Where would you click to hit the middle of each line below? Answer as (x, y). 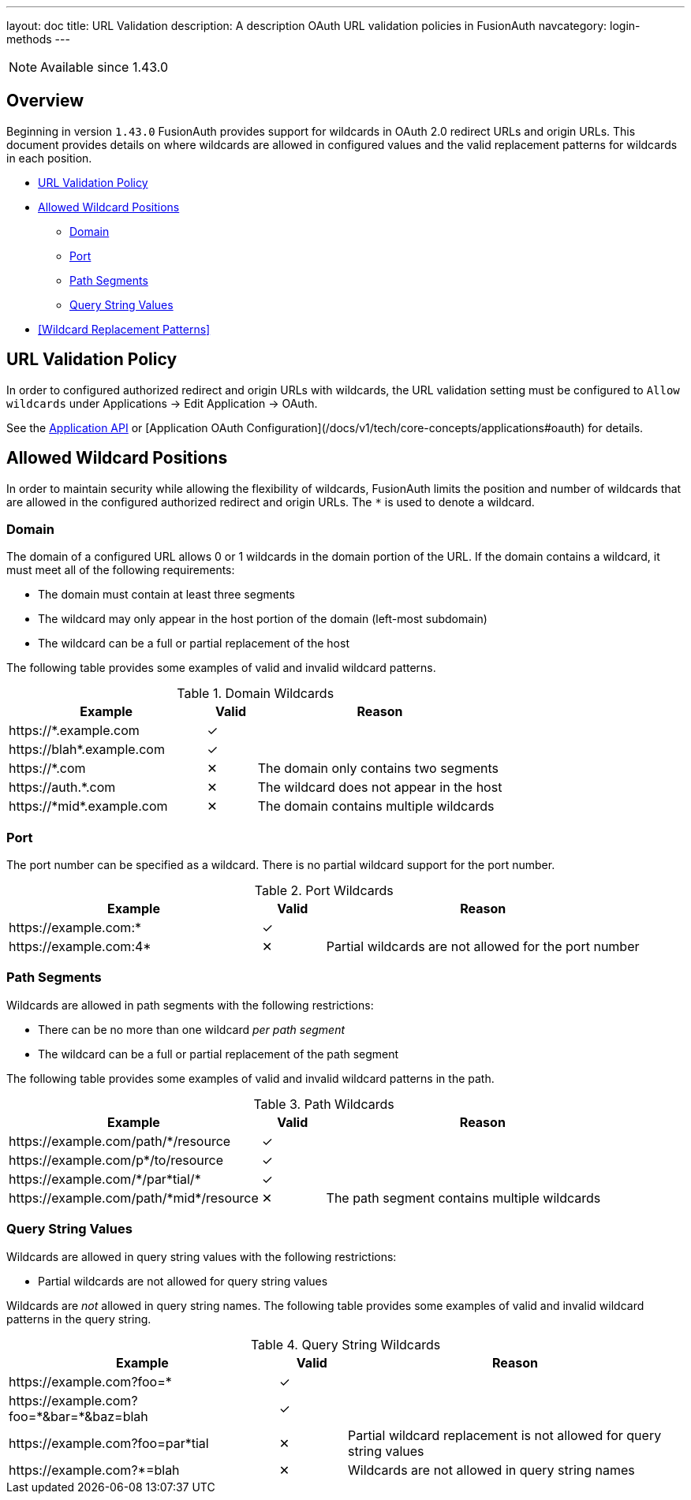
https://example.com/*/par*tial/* (105, 1179)
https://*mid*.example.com (88, 806)
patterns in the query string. (79, 1319)
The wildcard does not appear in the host (380, 787)
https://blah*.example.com (87, 750)
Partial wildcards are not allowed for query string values (183, 1281)
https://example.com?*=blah (94, 1470)
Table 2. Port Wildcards (324, 891)
